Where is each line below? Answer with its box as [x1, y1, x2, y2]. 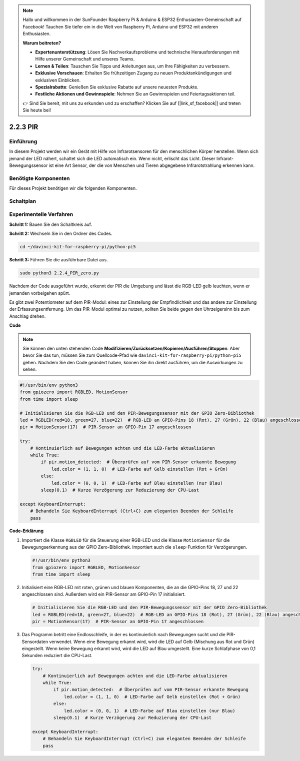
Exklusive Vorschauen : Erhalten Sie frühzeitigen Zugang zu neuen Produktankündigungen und [35, 70, 232, 76]
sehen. [22, 366, 37, 372]
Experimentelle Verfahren [9, 211, 73, 218]
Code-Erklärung [9, 528, 44, 534]
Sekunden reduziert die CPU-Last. [21, 653, 92, 659]
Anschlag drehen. [9, 313, 46, 319]
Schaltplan [9, 197, 36, 204]
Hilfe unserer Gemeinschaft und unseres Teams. [35, 56, 135, 62]
